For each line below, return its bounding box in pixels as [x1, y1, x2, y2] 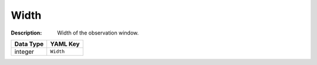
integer [14, 47, 35, 56]
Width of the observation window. [57, 29, 139, 36]
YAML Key [50, 40, 80, 48]
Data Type [14, 40, 44, 48]
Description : [11, 29, 42, 36]
